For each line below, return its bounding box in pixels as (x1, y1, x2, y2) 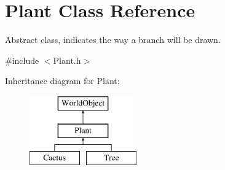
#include (5, 53, 39, 66)
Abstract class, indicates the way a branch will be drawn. (5, 33, 221, 46)
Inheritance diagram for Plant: (5, 74, 120, 87)
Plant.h (53, 53, 81, 66)
